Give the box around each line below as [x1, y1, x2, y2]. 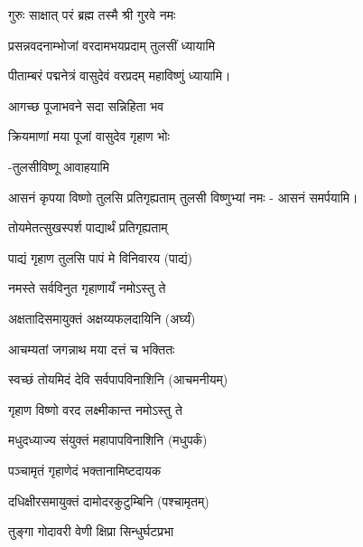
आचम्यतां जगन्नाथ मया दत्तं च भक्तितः [8, 339, 175, 358]
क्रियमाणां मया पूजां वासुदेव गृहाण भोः [8, 127, 170, 146]
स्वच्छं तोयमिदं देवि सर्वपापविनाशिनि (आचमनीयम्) [8, 370, 228, 389]
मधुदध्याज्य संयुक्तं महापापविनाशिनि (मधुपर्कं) [8, 430, 208, 449]
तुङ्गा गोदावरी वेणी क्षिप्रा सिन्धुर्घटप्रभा [8, 522, 174, 541]
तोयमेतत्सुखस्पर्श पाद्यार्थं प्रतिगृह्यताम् [8, 218, 168, 237]
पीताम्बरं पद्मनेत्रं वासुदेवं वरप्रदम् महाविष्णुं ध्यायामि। [8, 66, 231, 85]
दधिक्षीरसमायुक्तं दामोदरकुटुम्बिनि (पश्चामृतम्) [8, 491, 209, 510]
